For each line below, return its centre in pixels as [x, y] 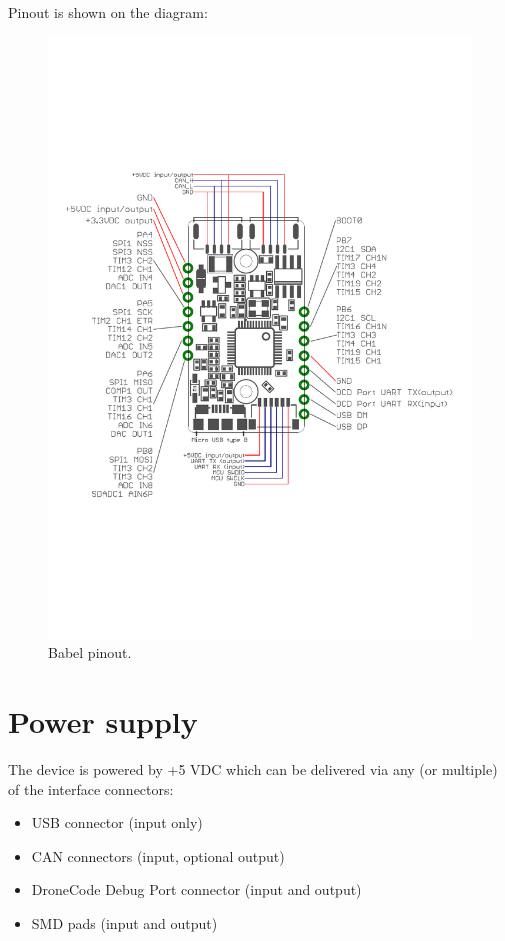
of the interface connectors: [91, 788]
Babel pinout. [90, 652]
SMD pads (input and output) [124, 923]
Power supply [103, 721]
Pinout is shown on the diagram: [108, 12]
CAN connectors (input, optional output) [158, 855]
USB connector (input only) [117, 822]
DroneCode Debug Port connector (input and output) [196, 889]
